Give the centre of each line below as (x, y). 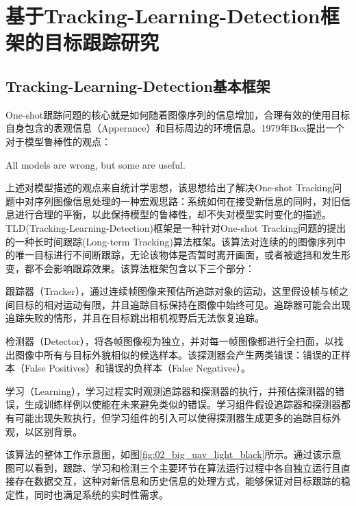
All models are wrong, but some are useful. (96, 164)
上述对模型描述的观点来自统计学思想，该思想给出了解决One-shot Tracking (169, 188)
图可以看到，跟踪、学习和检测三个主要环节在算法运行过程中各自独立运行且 (173, 467)
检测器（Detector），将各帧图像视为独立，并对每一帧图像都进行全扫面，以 (170, 341)
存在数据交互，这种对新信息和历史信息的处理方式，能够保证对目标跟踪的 (178, 481)
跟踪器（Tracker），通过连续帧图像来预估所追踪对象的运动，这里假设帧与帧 (172, 291)
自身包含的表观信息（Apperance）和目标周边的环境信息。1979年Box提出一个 (175, 128)
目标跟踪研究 (102, 42)
